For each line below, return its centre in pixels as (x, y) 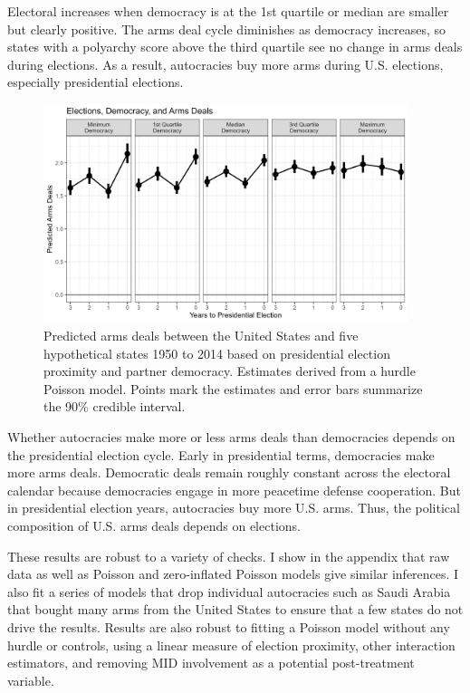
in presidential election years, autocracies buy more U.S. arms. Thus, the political (234, 508)
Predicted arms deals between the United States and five (201, 336)
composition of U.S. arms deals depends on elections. (154, 526)
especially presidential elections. (96, 82)
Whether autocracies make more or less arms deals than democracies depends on (231, 437)
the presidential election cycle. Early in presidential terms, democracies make (221, 454)
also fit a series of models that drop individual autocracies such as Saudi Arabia (229, 591)
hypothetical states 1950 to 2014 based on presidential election (217, 353)
